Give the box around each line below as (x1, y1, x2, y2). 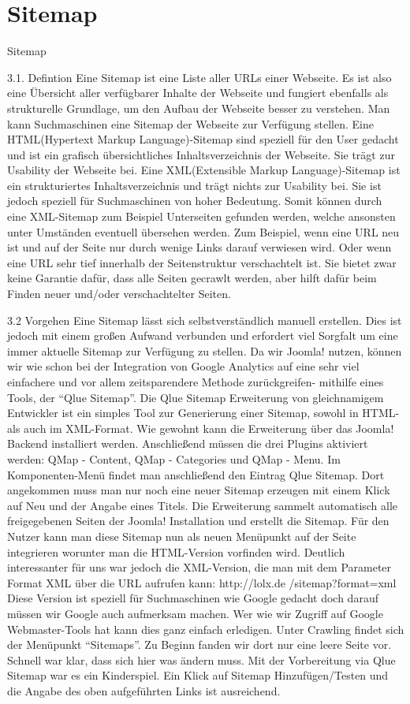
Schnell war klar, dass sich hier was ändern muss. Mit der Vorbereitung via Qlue (7, 651, 396, 668)
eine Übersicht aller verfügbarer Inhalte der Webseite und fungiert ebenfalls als (7, 84, 389, 101)
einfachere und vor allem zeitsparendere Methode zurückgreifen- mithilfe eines (7, 374, 384, 389)
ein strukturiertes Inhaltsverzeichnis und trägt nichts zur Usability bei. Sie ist (7, 177, 382, 193)
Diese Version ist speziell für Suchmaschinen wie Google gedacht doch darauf (7, 590, 378, 606)
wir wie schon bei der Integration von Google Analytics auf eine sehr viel (7, 358, 360, 374)
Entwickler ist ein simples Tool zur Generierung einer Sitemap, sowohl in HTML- (7, 404, 400, 421)
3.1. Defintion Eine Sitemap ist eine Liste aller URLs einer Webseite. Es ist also (7, 69, 392, 85)
